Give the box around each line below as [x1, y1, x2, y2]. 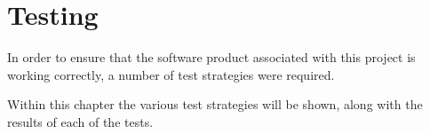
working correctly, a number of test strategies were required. [7, 65, 335, 83]
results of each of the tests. [7, 112, 154, 130]
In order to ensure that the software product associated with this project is [7, 48, 416, 67]
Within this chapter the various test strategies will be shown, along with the [7, 95, 423, 114]
